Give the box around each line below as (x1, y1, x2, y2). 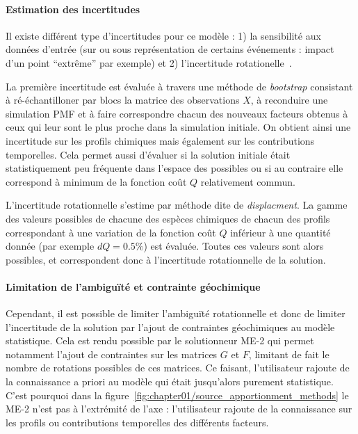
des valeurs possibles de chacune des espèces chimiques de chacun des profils (6, 211, 330, 225)
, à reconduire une (250, 93, 328, 107)
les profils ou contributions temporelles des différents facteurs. (6, 415, 269, 429)
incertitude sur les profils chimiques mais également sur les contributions (6, 133, 315, 147)
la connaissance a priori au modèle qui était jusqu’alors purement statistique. (6, 374, 334, 389)
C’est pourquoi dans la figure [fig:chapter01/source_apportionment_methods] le (6, 387, 349, 402)
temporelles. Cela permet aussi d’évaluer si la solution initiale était (6, 147, 291, 161)
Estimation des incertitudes (6, 1, 140, 16)
